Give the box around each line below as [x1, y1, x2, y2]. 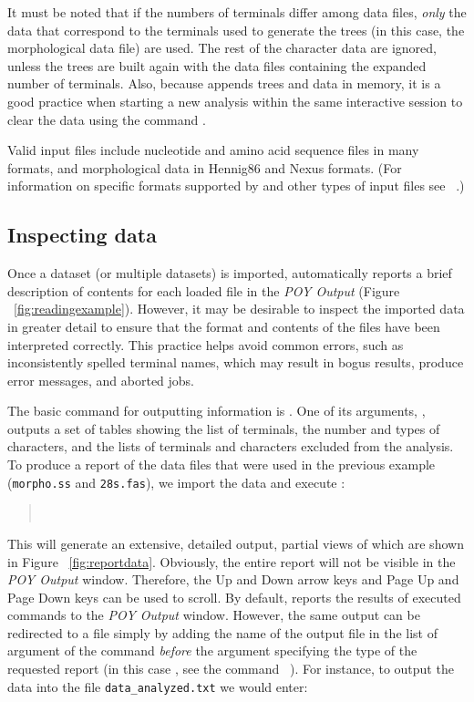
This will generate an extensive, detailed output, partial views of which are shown [7, 533, 464, 552]
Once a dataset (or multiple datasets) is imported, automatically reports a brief [7, 263, 452, 283]
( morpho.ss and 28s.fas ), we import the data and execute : [7, 472, 345, 491]
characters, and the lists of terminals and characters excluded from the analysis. [7, 437, 454, 456]
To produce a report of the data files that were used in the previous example [7, 455, 436, 474]
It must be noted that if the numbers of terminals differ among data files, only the [7, 3, 467, 21]
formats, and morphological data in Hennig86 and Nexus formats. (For [7, 158, 402, 177]
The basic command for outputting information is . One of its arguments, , [7, 401, 426, 420]
